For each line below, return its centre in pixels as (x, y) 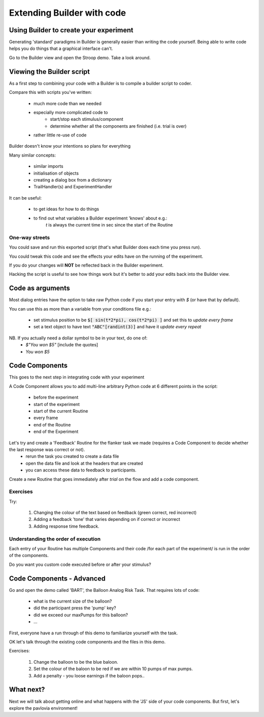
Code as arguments (40, 288)
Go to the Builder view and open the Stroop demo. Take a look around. (80, 57)
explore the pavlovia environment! (43, 708)
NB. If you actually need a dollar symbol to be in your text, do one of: (78, 338)
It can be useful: (25, 198)
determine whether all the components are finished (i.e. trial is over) (118, 126)
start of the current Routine (61, 411)
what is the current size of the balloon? (73, 601)
